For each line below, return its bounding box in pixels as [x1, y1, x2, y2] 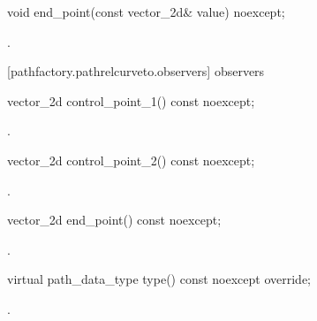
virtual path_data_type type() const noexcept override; [7, 270, 312, 288]
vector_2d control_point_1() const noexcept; [7, 91, 255, 110]
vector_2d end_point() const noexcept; [7, 210, 222, 229]
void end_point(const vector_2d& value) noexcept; [7, 3, 285, 20]
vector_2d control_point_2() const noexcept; [7, 150, 255, 169]
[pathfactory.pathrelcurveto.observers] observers [7, 62, 265, 80]
